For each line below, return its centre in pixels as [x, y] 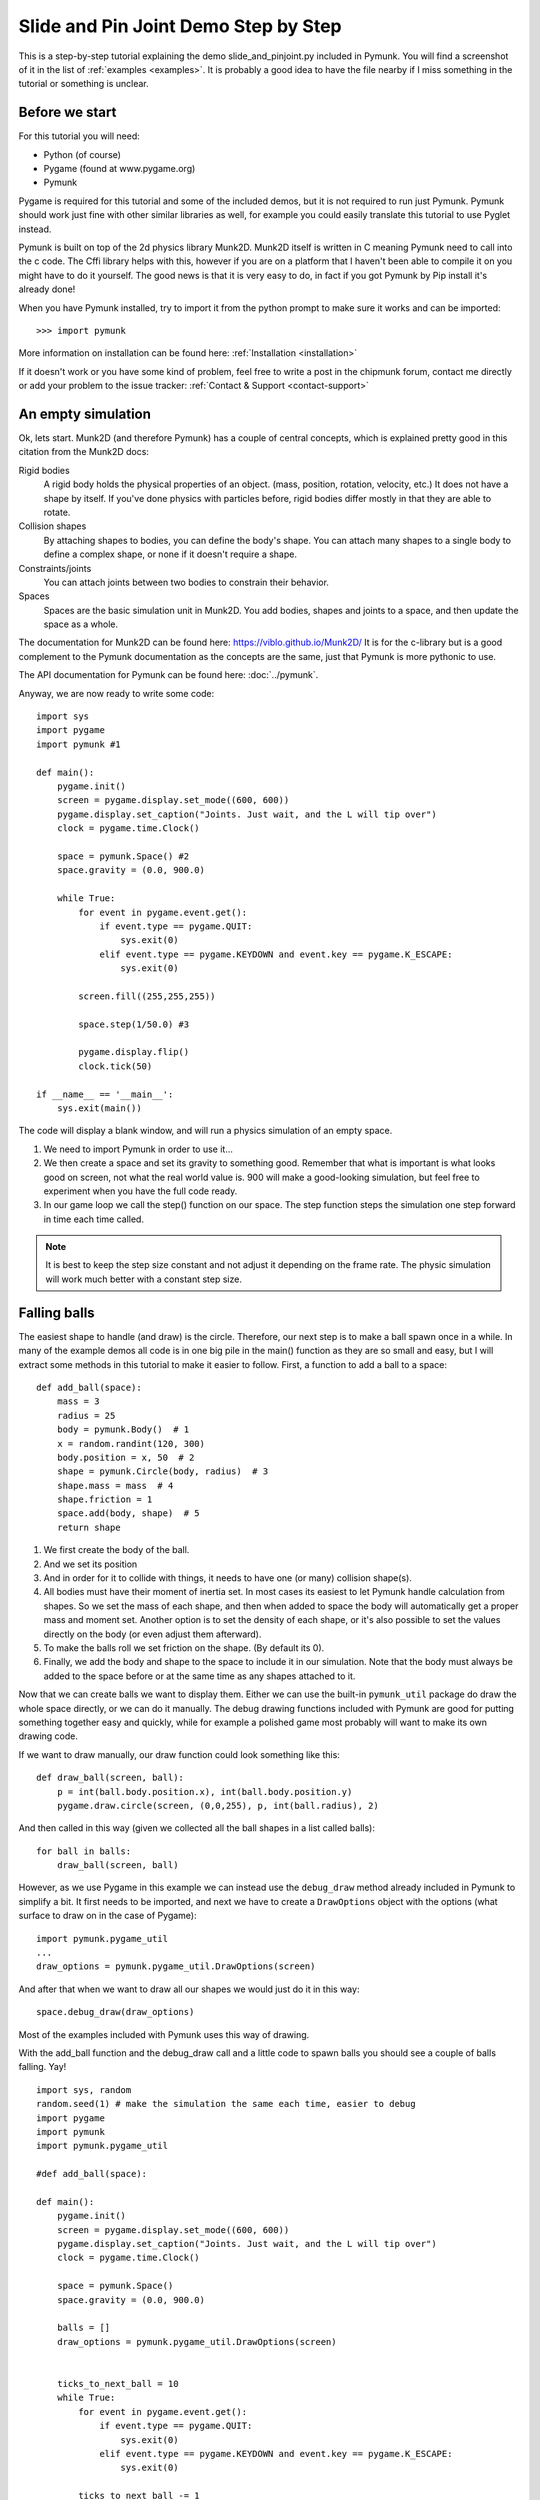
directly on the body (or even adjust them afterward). [152, 1634]
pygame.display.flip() [134, 1052]
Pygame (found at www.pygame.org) [119, 169]
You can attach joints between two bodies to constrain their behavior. [186, 582]
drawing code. [48, 1736]
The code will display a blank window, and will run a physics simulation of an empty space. [205, 1131]
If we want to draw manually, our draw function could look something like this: [179, 1754]
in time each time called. [94, 1219]
